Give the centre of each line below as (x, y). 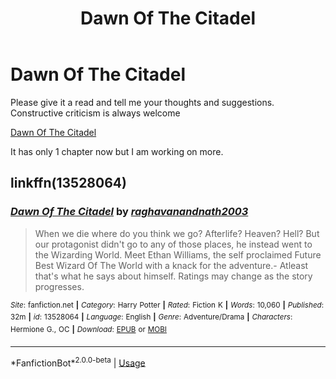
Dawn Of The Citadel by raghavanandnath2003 (129, 212)
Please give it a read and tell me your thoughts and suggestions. (142, 102)
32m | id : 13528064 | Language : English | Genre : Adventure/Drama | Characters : (151, 317)
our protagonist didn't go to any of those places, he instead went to (173, 244)
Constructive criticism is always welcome (95, 113)
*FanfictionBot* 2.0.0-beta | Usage (78, 362)
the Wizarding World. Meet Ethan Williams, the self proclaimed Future (178, 254)
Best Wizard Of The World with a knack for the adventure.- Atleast (171, 265)
